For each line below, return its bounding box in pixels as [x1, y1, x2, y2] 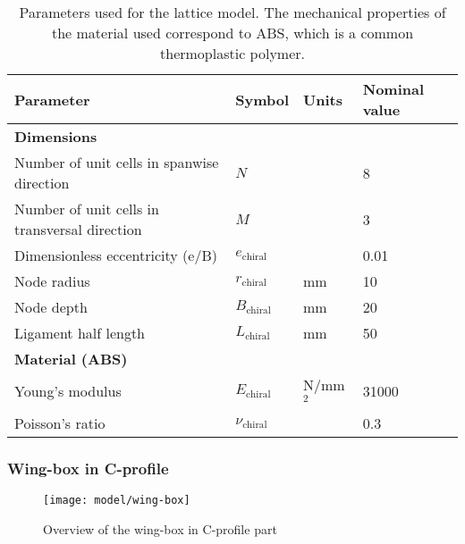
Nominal [362, 79, 425, 99]
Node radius [14, 271, 90, 291]
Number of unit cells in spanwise [14, 152, 219, 172]
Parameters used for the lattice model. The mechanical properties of [19, 2, 446, 22]
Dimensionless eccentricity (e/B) [14, 245, 217, 265]
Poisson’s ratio [14, 412, 106, 433]
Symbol [235, 88, 290, 110]
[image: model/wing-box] [43, 494, 190, 507]
